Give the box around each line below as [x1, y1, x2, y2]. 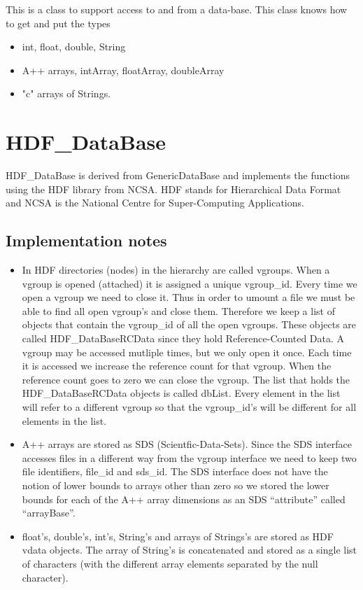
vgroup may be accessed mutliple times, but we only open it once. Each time [22, 344, 352, 359]
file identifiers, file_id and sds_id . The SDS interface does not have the [22, 464, 328, 479]
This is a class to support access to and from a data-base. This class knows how [6, 2, 348, 16]
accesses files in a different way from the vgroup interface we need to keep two [22, 450, 357, 465]
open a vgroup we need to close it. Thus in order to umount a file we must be [22, 290, 355, 304]
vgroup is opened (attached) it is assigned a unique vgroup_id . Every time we [22, 276, 357, 290]
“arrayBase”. [22, 505, 76, 520]
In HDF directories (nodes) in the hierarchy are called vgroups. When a [22, 262, 330, 277]
